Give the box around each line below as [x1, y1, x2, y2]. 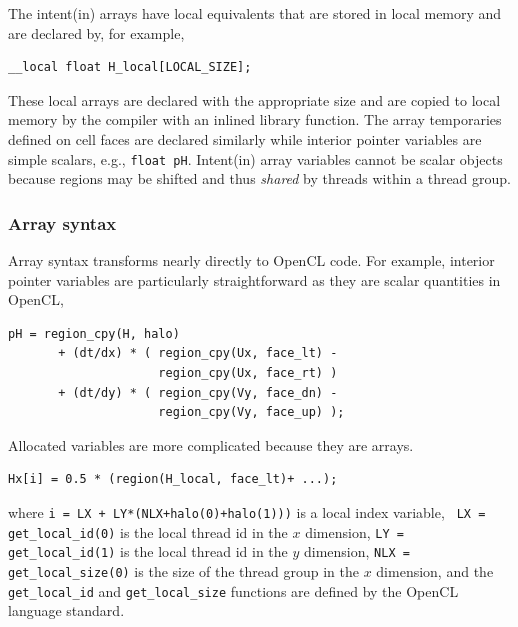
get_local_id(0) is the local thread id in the [8, 521, 288, 542]
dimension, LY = [305, 521, 404, 542]
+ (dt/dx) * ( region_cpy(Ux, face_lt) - [58, 346, 338, 361]
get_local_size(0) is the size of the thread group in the [8, 560, 359, 581]
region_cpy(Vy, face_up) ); [158, 405, 345, 420]
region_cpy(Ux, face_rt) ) [158, 366, 338, 380]
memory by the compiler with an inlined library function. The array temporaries [8, 109, 502, 130]
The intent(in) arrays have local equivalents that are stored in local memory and [8, 3, 502, 23]
